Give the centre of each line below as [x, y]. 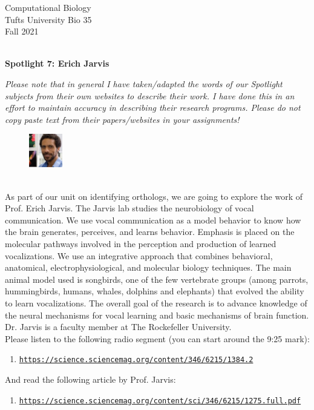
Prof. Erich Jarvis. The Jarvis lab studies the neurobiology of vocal [129, 208]
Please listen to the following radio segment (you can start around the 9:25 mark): [157, 338]
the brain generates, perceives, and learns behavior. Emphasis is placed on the [150, 232]
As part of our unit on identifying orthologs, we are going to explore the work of [154, 196]
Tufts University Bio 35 [48, 19]
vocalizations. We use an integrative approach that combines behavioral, [139, 255]
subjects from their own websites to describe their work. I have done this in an [150, 95]
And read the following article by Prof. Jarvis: [90, 379]
